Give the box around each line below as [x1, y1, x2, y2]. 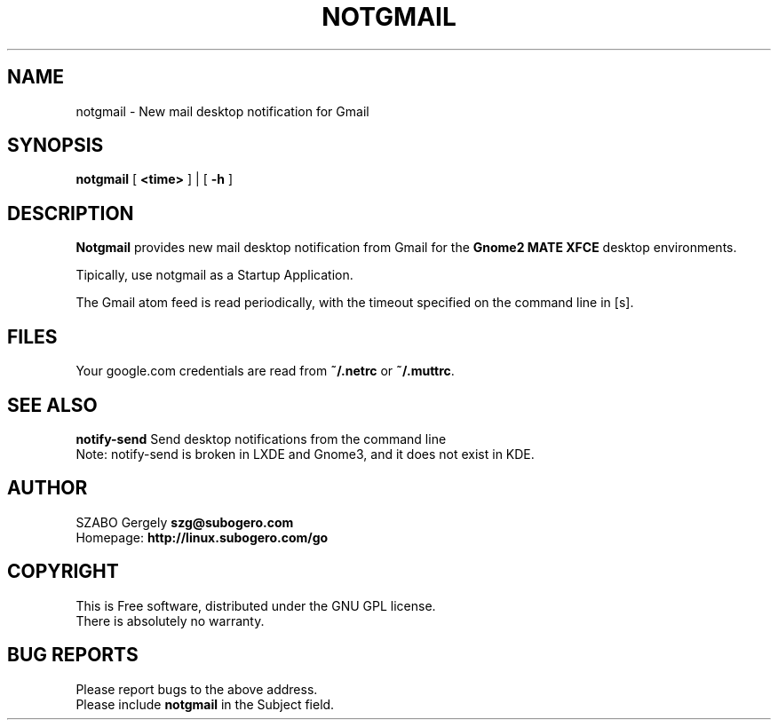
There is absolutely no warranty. [75, 612, 265, 628]
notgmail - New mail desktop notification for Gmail [75, 103, 369, 119]
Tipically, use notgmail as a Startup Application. [75, 267, 353, 283]
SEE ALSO [7, 393, 98, 416]
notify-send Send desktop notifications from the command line [75, 431, 447, 446]
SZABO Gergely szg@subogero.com [75, 514, 294, 530]
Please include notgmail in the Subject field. [75, 696, 335, 712]
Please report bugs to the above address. [75, 681, 318, 697]
